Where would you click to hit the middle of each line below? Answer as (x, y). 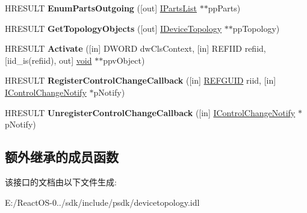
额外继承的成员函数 (62, 157)
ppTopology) (256, 28)
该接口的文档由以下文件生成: (61, 181)
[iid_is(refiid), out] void (48, 60)
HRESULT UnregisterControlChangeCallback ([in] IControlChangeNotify (150, 112)
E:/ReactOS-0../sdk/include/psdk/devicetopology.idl (102, 202)
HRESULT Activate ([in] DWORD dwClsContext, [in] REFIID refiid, (135, 48)
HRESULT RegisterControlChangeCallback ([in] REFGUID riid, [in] (141, 80)
